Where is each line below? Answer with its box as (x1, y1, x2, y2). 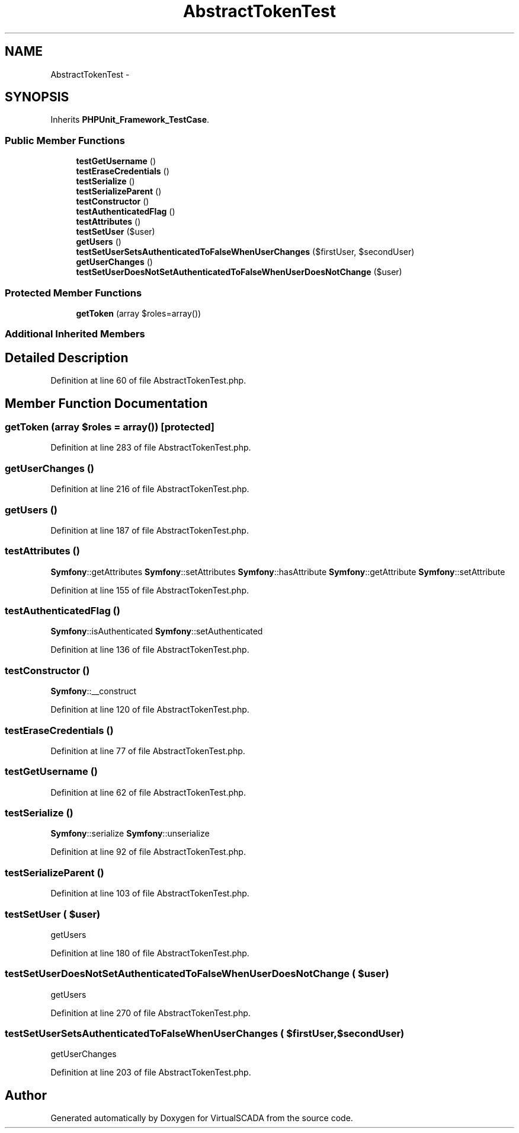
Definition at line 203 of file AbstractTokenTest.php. (50, 1067, 251, 1078)
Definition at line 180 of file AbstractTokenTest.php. (50, 947, 249, 958)
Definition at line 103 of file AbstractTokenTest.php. (50, 888, 249, 899)
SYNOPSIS (5, 90, 69, 105)
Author (5, 1087, 47, 1103)
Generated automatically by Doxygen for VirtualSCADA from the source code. (50, 1113, 353, 1124)
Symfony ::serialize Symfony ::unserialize (50, 828, 210, 839)
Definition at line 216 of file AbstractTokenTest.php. (50, 484, 249, 494)
